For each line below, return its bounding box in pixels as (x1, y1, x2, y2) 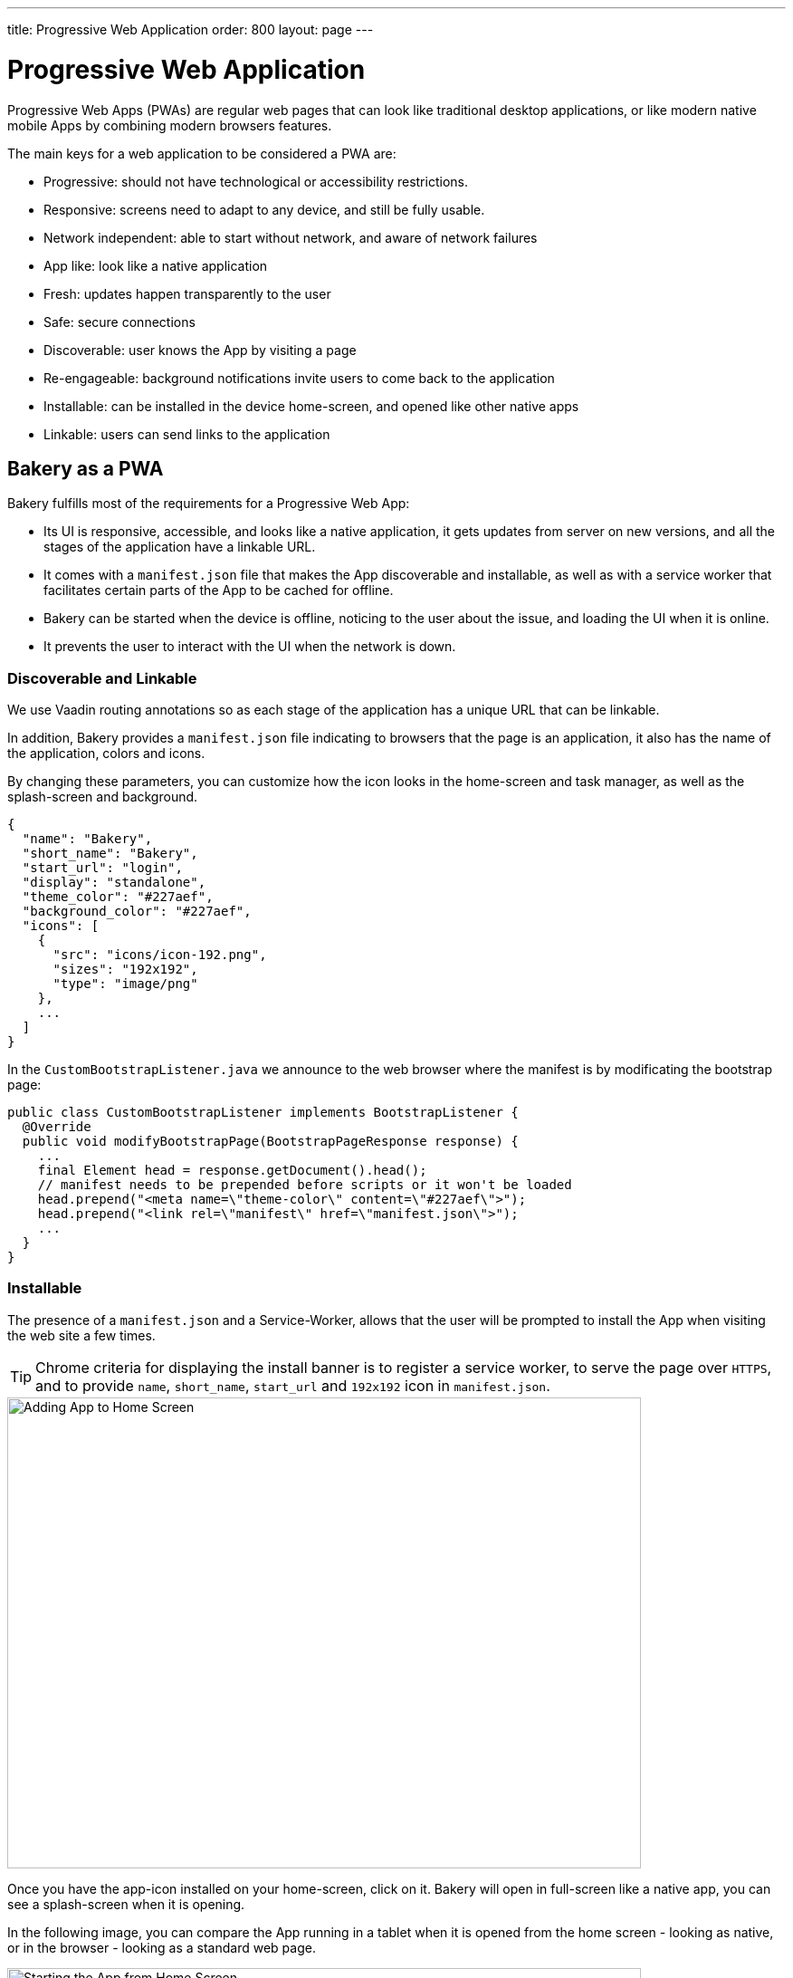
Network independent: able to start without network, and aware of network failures (43, 229, 538, 245)
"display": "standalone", (22, 875, 206, 890)
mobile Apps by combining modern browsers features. (7, 117, 332, 133)
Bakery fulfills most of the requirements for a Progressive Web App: (7, 495, 410, 512)
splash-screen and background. (7, 789, 198, 805)
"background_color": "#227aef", (22, 904, 252, 919)
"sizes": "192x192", (53, 962, 198, 977)
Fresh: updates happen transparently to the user (43, 285, 331, 302)
